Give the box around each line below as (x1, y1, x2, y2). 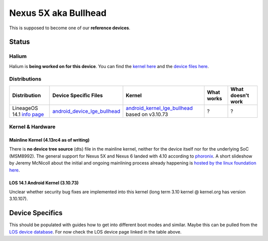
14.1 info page (12, 111, 44, 118)
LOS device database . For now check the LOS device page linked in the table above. (9, 229, 182, 235)
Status (9, 38, 30, 46)
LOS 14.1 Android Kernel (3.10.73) (9, 179, 79, 186)
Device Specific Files (52, 92, 103, 99)
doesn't (230, 92, 249, 99)
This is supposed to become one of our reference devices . (9, 25, 131, 31)
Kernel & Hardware (9, 123, 56, 130)
